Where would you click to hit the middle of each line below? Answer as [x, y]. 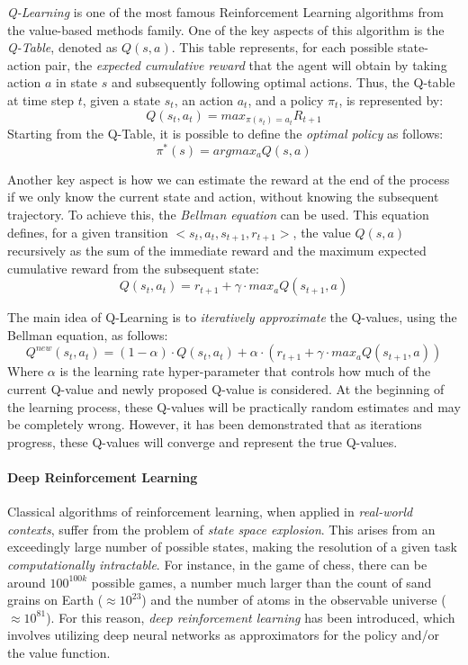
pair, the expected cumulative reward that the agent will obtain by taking [246, 64]
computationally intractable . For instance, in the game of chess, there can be [217, 564]
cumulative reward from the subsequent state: [133, 268]
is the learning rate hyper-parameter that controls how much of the [245, 371]
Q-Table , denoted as [63, 47]
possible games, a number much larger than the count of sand [261, 582]
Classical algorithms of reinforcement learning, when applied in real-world [210, 512]
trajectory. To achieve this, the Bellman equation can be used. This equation [218, 214]
